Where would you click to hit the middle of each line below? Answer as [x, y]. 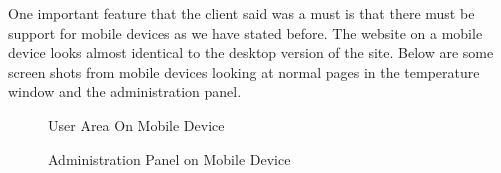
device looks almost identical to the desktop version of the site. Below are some [251, 52]
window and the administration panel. [125, 91]
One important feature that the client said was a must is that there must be [241, 13]
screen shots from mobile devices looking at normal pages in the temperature [244, 71]
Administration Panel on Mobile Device [169, 158]
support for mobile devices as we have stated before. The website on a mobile [245, 32]
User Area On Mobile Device [136, 124]
